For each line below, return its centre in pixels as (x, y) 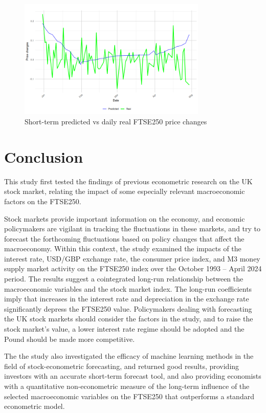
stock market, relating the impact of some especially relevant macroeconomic (125, 191)
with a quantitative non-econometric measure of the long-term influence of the (127, 386)
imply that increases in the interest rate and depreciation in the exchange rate (127, 299)
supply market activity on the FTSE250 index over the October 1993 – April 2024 (133, 268)
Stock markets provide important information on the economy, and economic (125, 218)
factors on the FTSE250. (43, 201)
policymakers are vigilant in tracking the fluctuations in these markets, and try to (132, 229)
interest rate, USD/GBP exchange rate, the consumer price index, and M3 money (132, 258)
